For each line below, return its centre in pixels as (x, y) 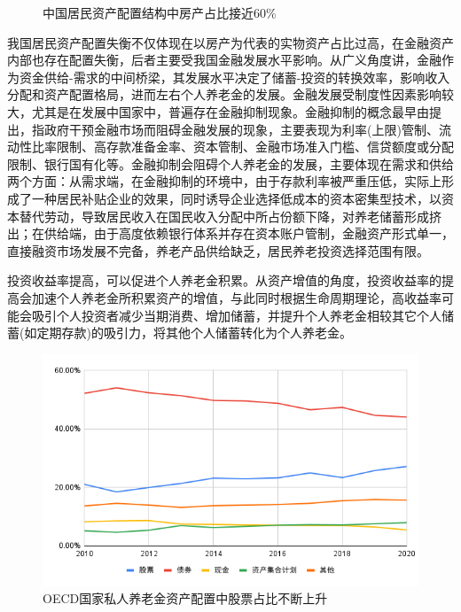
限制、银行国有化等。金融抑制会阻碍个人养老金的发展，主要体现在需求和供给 (230, 163)
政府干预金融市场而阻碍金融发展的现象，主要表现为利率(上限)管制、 (241, 129)
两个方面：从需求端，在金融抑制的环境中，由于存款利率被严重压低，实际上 (224, 181)
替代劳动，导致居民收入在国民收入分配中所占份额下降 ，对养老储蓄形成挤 (230, 216)
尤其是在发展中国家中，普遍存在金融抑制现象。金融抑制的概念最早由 (230, 111)
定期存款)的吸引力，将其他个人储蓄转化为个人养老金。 (194, 333)
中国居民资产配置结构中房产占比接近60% (160, 12)
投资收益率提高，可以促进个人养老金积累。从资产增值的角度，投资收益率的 (224, 280)
